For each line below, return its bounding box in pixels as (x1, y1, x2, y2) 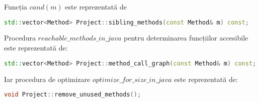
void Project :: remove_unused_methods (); (4, 91, 141, 98)
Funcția (4, 1, 28, 11)
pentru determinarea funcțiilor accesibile (124, 32, 248, 43)
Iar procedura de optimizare (4, 73, 91, 84)
